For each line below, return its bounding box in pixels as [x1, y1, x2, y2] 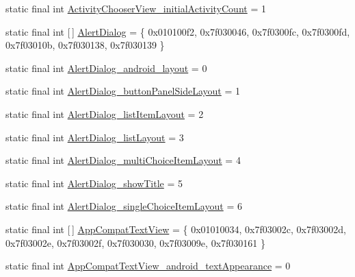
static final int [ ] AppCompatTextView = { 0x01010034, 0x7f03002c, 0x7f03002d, [5, 221, 346, 236]
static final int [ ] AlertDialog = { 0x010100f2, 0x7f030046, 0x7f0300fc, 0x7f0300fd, [5, 24, 350, 38]
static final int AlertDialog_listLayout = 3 [5, 130, 184, 144]
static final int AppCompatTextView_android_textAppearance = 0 [5, 258, 291, 273]
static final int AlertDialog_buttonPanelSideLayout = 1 [5, 84, 240, 98]
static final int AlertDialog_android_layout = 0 [5, 60, 207, 75]
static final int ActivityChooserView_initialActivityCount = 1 [5, 1, 266, 15]
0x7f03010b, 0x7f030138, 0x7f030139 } [5, 38, 165, 52]
